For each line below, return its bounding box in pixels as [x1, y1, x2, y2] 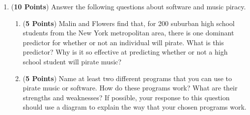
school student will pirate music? [23, 56, 122, 66]
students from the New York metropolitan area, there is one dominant [23, 28, 234, 38]
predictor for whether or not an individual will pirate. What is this [23, 37, 224, 47]
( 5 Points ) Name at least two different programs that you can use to [23, 73, 232, 83]
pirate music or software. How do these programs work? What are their [23, 83, 238, 93]
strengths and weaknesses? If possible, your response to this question [23, 92, 230, 102]
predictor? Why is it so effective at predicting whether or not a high [23, 47, 228, 57]
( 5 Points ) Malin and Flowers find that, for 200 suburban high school [23, 18, 235, 28]
